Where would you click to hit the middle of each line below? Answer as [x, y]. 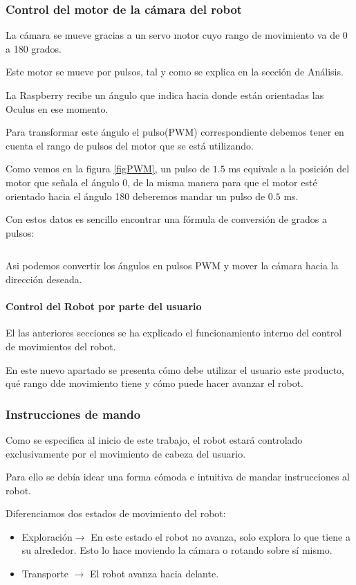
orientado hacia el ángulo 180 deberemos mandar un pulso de [135, 196]
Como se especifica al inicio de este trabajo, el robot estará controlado [154, 439]
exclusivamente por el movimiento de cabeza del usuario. [126, 453]
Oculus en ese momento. [57, 108]
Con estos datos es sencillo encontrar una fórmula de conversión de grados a [167, 219]
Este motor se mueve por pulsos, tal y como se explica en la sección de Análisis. [175, 72]
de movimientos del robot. [61, 346]
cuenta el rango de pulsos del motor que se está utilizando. [130, 145]
